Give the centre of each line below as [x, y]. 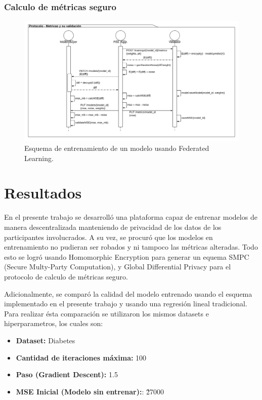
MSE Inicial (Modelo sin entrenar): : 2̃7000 [90, 391]
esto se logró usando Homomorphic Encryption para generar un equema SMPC [127, 256]
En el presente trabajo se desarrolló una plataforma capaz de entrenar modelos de [131, 217]
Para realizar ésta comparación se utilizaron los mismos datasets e [106, 313]
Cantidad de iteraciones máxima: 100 [81, 357]
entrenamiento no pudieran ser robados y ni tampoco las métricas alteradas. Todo [131, 247]
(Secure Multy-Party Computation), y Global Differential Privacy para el [118, 267]
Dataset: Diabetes [46, 340]
